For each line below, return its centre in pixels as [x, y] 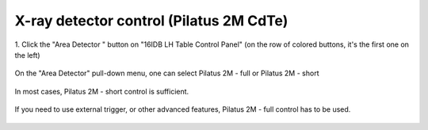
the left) [27, 55]
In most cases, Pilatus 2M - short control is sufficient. [102, 91]
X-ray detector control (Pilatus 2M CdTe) [151, 21]
